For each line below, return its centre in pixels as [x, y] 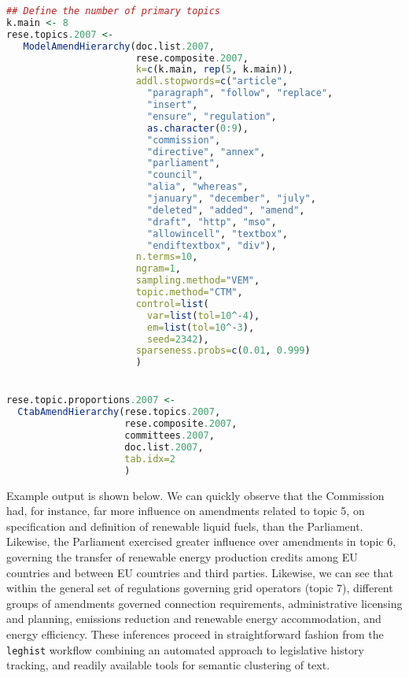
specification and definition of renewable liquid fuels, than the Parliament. [185, 526]
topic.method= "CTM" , [189, 292]
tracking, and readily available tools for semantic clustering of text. [168, 665]
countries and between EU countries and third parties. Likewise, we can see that [200, 572]
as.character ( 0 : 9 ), [197, 128]
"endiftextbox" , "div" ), [212, 245]
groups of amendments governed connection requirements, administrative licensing [204, 603]
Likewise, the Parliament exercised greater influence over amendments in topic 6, [201, 541]
